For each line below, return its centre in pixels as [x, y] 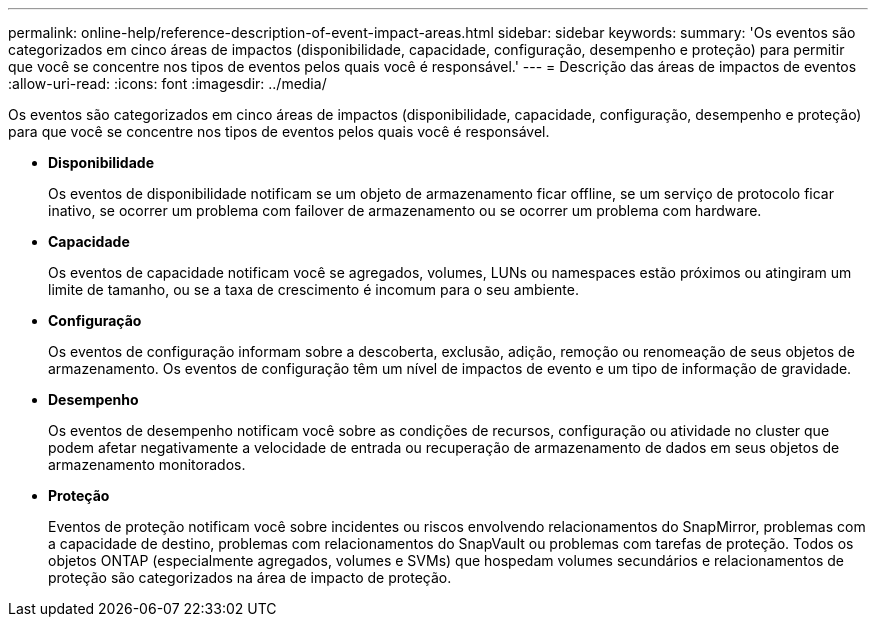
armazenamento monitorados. [147, 464]
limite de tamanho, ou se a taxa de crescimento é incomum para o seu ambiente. [313, 289]
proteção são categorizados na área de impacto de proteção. [250, 577]
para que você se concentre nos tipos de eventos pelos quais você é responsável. [279, 131]
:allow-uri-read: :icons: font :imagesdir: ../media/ [167, 83]
